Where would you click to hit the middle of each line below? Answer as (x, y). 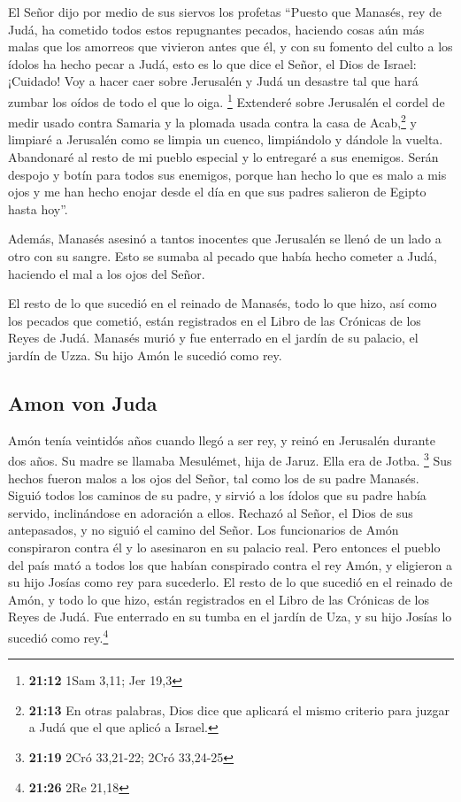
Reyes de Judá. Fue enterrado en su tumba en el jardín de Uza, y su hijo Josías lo (230, 617)
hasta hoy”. (38, 208)
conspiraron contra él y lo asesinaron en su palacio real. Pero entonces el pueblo (224, 548)
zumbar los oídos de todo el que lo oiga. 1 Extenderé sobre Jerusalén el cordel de (227, 100)
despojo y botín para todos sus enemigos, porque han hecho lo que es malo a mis (227, 174)
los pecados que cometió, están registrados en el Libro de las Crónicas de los (215, 320)
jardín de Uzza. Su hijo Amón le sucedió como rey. (145, 355)
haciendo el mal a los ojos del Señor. (107, 273)
